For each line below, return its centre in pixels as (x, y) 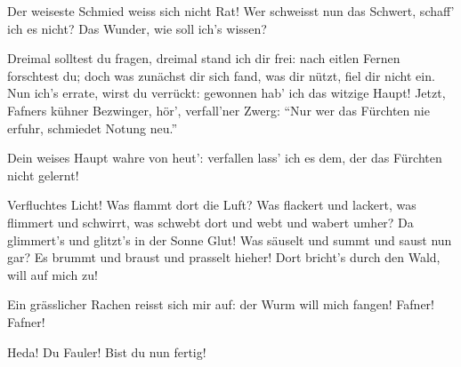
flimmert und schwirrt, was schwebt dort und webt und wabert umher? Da (210, 222)
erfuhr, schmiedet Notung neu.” (93, 128)
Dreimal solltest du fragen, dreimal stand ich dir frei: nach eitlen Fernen (204, 58)
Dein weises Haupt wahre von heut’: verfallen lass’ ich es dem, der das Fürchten (225, 158)
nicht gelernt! (43, 175)
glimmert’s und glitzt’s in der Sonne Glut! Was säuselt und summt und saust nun (230, 239)
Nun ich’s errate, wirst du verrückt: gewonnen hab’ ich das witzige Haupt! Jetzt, (226, 93)
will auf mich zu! (53, 274)
